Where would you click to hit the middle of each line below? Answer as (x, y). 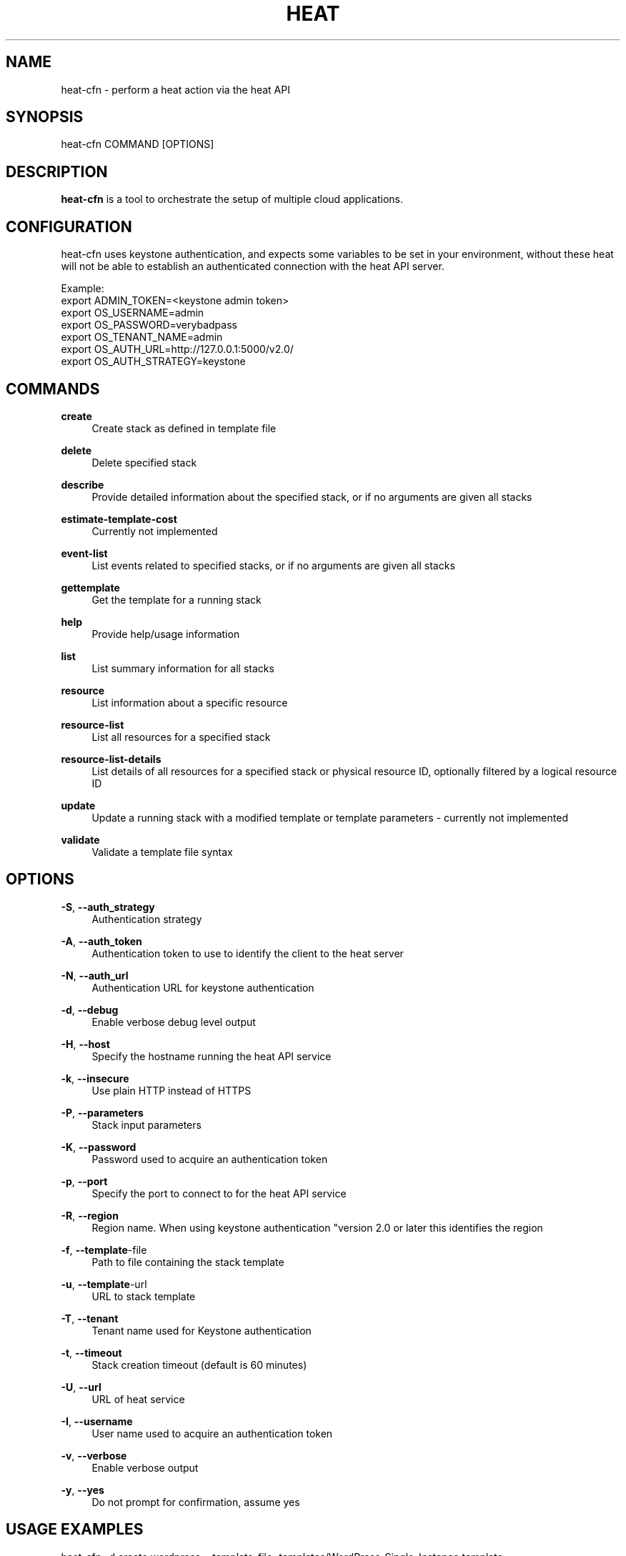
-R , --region (90, 1215)
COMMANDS (53, 389)
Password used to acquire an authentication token (210, 1159)
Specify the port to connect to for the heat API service (219, 1193)
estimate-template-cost (119, 519)
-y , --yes (83, 1490)
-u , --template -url (104, 1284)
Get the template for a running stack (177, 599)
